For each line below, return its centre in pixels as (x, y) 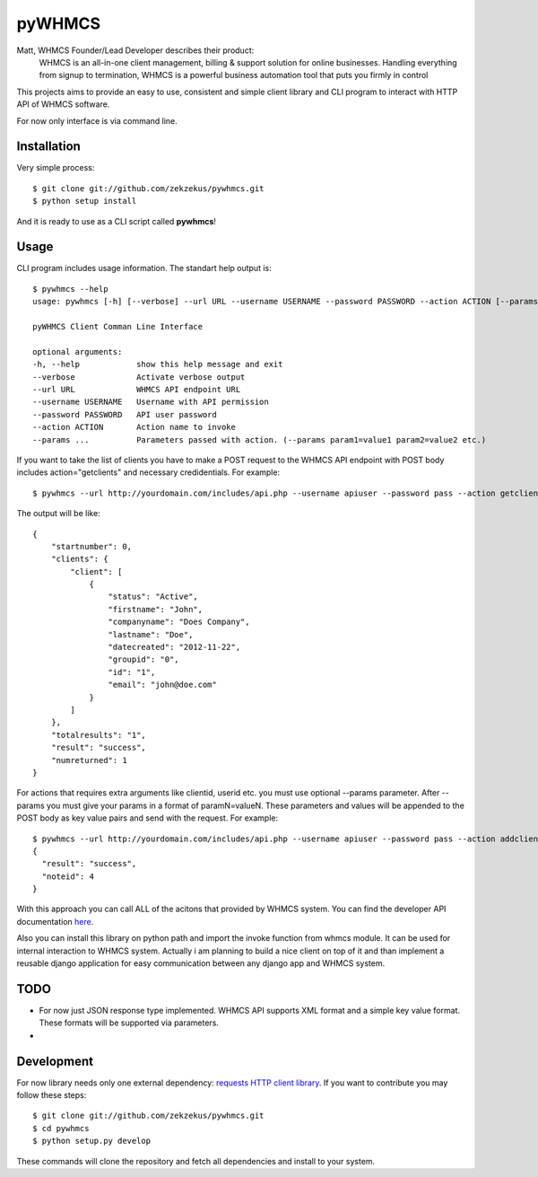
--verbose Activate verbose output (139, 377)
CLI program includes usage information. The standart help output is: (144, 268)
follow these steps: (52, 1095)
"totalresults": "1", (99, 735)
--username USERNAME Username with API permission (151, 402)
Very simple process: (56, 168)
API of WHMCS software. (63, 104)
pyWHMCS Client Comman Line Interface (118, 327)
